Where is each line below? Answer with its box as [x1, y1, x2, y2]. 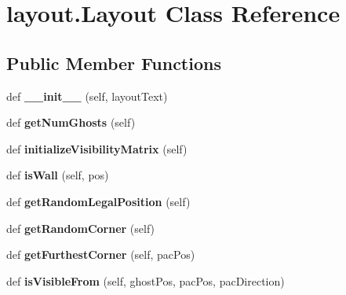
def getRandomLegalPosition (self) [6, 193, 191, 209]
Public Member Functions [6, 50, 221, 75]
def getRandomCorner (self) [6, 219, 155, 236]
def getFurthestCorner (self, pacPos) [6, 246, 195, 263]
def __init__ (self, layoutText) [6, 87, 168, 104]
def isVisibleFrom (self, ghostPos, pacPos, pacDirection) [6, 272, 285, 289]
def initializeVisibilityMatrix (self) [6, 140, 188, 157]
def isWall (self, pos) [6, 167, 109, 183]
